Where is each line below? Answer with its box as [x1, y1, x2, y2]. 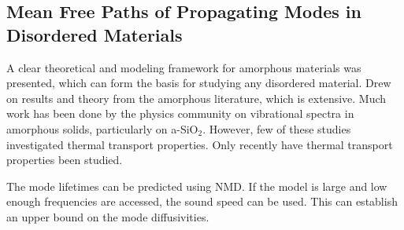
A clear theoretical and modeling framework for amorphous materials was [6, 59, 361, 75]
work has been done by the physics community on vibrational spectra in [6, 105, 354, 122]
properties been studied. [6, 152, 123, 168]
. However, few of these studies [202, 120, 351, 137]
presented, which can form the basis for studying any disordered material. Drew [6, 75, 391, 91]
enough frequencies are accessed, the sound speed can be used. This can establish [6, 193, 398, 210]
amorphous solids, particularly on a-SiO [6, 120, 198, 137]
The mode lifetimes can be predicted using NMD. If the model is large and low [6, 177, 387, 194]
